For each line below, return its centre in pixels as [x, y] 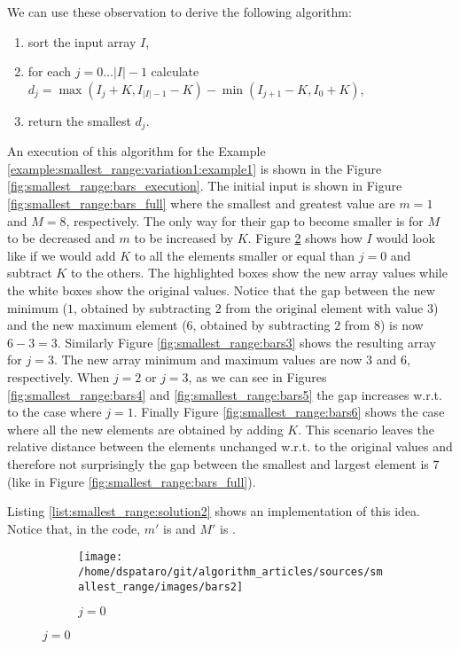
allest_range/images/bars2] [161, 586]
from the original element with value [324, 307]
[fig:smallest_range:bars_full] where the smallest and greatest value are [201, 203]
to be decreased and [61, 238]
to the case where [55, 412]
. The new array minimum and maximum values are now [208, 360]
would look [405, 238]
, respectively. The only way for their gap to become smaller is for [245, 220]
